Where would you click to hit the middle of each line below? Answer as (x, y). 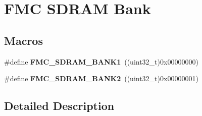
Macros (23, 40)
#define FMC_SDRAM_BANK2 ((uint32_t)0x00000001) (101, 78)
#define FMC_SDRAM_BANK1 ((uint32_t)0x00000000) (101, 61)
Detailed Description (59, 106)
